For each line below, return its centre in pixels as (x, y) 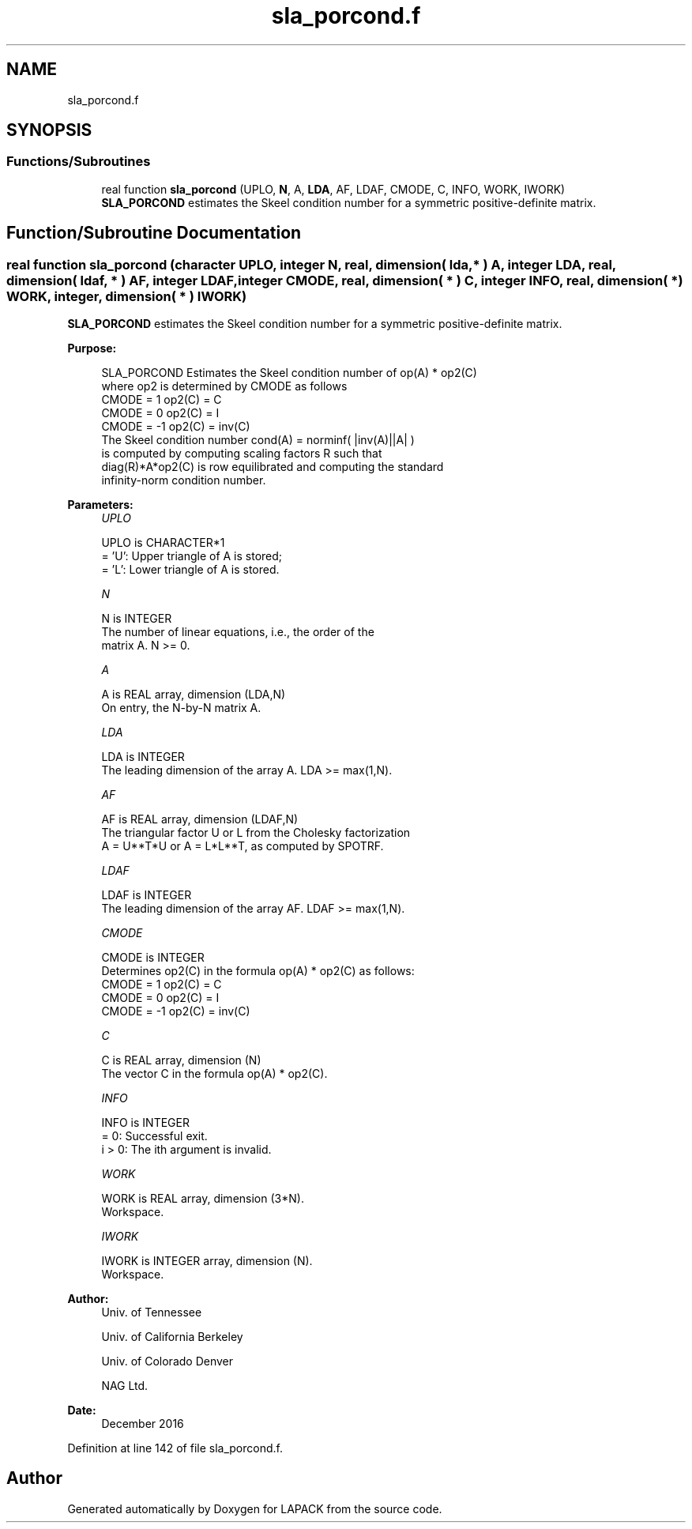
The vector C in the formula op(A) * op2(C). (214, 1074)
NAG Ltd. (125, 1386)
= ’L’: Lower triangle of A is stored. (190, 570)
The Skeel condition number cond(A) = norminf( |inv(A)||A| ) (258, 440)
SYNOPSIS (49, 130)
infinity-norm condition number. (184, 480)
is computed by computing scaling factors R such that (242, 454)
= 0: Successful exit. (154, 1136)
